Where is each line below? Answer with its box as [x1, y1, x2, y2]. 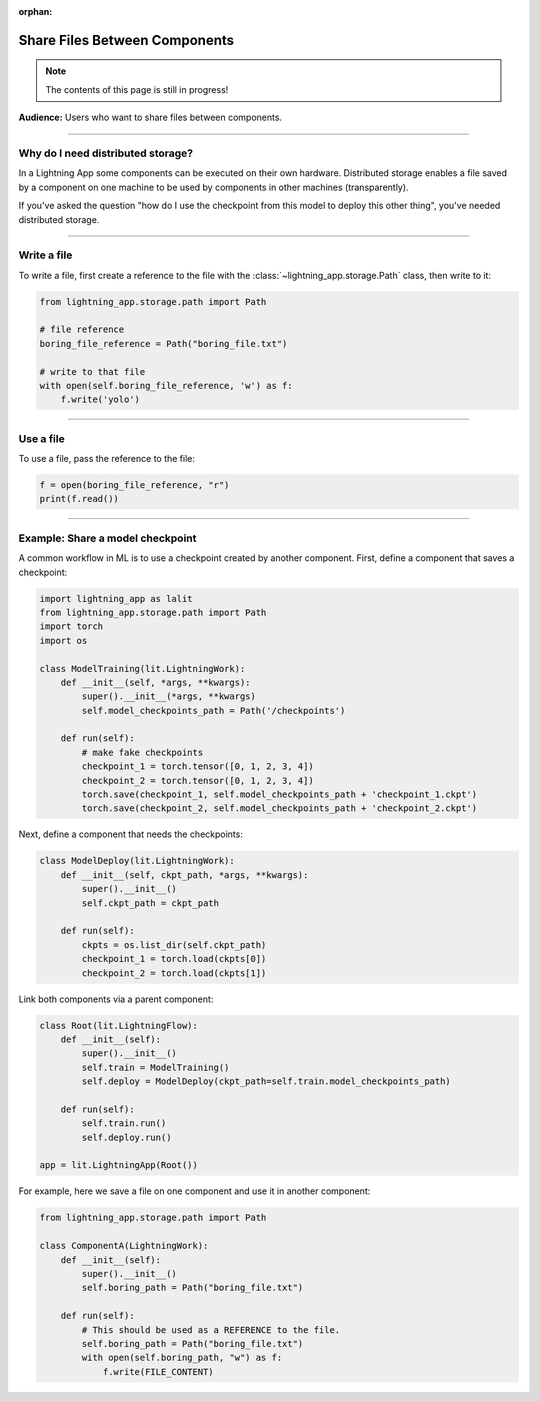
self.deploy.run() [81, 1131, 172, 1143]
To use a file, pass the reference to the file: [18, 453, 195, 465]
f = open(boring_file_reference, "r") [39, 480, 230, 491]
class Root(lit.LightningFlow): [39, 1020, 199, 1031]
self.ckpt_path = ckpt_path [81, 897, 220, 909]
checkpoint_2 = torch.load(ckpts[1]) [81, 967, 267, 979]
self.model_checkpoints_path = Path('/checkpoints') [81, 705, 346, 716]
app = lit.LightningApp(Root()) [39, 1160, 199, 1171]
